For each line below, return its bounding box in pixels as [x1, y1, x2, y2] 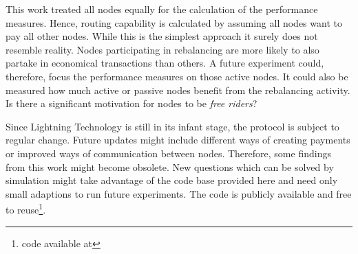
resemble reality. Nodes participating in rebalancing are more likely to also [6, 42, 319, 56]
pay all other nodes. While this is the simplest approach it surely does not [6, 29, 318, 43]
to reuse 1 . [6, 200, 46, 216]
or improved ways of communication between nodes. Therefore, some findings [6, 146, 331, 160]
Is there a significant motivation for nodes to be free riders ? [6, 96, 257, 111]
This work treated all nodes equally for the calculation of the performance [6, 2, 318, 16]
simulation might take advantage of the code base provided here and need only [6, 173, 338, 187]
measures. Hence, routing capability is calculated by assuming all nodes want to [6, 15, 342, 30]
